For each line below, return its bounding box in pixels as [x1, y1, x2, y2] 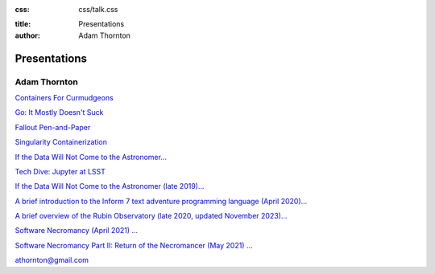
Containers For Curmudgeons [14, 92, 114, 102]
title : [14, 19, 31, 29]
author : [14, 31, 40, 40]
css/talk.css [78, 5, 118, 14]
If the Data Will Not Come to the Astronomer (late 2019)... [14, 182, 205, 191]
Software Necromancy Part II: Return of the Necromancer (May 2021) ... [14, 240, 253, 250]
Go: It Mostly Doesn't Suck [14, 108, 104, 117]
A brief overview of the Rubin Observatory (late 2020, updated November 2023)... [14, 211, 288, 221]
